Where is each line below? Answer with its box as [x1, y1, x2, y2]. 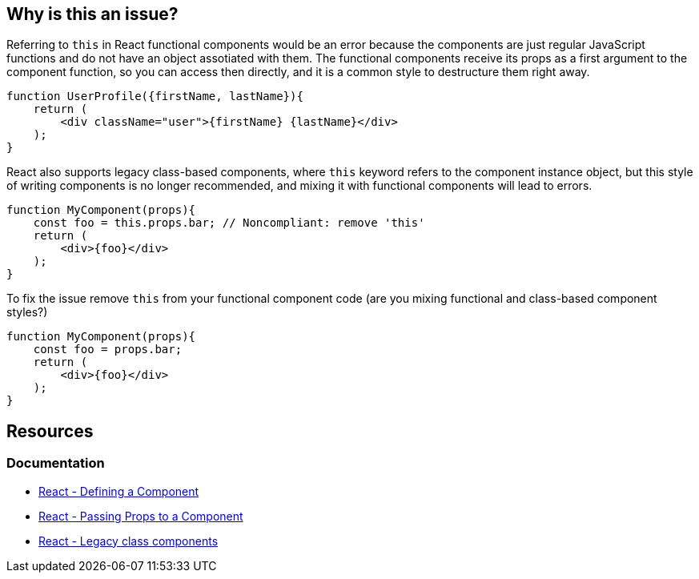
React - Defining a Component [38, 484, 199, 498]
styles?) [6, 305, 48, 320]
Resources [6, 420, 94, 441]
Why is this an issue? [6, 4, 179, 24]
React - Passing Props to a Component [38, 509, 243, 523]
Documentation [6, 455, 105, 472]
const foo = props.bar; [33, 343, 183, 356]
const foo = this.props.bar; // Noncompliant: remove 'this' [33, 216, 425, 230]
